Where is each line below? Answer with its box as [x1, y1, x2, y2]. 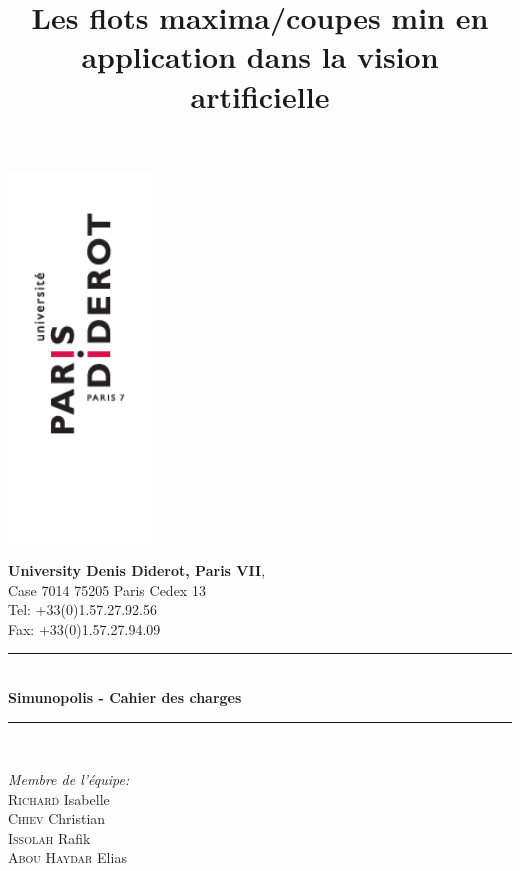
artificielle [190, 75, 330, 116]
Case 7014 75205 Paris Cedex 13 [8, 579, 206, 600]
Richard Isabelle [8, 788, 110, 809]
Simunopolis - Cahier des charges [8, 686, 242, 707]
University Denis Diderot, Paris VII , [8, 559, 266, 580]
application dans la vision [81, 36, 439, 77]
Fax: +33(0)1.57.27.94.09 [8, 618, 161, 639]
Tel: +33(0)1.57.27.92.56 [8, 599, 157, 620]
